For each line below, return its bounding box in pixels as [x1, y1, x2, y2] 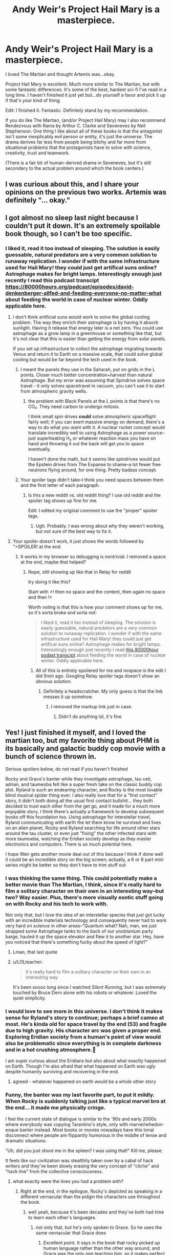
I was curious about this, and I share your [5, 180, 139, 189]
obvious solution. [35, 678, 72, 684]
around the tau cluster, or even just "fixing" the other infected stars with [5, 830, 157, 836]
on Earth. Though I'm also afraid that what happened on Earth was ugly [5, 1063, 156, 1069]
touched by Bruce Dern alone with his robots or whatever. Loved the [12, 989, 157, 996]
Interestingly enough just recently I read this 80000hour [40, 646, 159, 653]
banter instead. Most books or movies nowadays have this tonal [19, 1127, 155, 1133]
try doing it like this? [28, 579, 71, 585]
